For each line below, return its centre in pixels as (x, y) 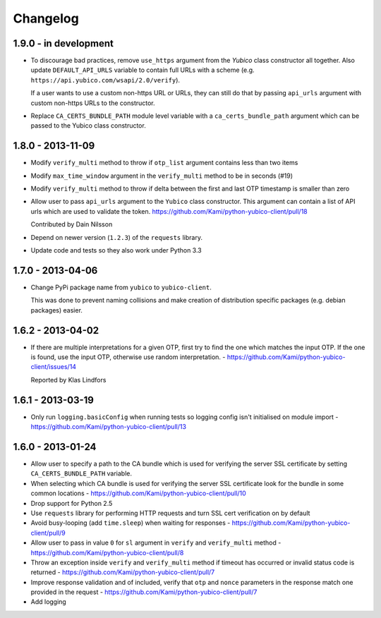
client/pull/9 (48, 533)
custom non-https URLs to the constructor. (93, 103)
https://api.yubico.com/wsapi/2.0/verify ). (105, 80)
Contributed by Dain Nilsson (72, 224)
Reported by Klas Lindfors (68, 380)
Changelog (46, 18)
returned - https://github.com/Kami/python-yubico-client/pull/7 (123, 572)
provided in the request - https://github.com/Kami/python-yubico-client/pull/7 (144, 592)
